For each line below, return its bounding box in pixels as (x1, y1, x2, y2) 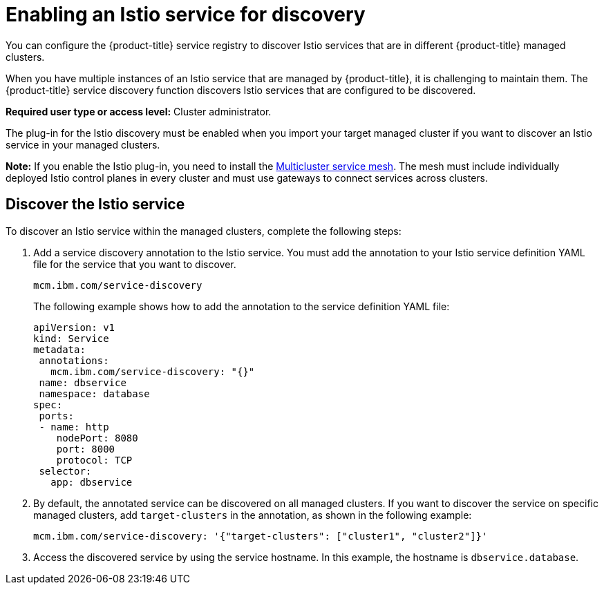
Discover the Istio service (6, 196, 185, 213)
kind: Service (33, 332, 109, 344)
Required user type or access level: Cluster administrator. (6, 105, 272, 117)
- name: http (39, 421, 109, 432)
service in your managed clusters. (6, 138, 160, 151)
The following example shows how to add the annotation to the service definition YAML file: (33, 300, 450, 312)
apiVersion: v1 (33, 321, 115, 333)
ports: (39, 410, 75, 421)
